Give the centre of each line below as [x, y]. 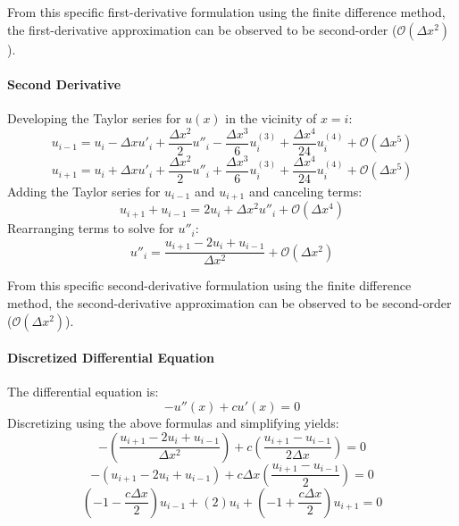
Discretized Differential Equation [111, 358]
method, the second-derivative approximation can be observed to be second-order [229, 302]
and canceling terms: [305, 191]
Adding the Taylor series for [84, 191]
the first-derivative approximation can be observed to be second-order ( [202, 29]
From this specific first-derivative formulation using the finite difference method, [226, 12]
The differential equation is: [83, 392]
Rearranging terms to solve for [91, 228]
